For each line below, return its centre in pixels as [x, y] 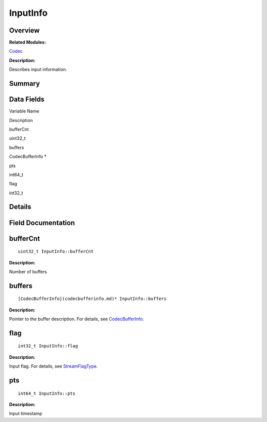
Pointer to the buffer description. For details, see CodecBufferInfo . [77, 319]
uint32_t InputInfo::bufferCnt [56, 252]
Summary [24, 84]
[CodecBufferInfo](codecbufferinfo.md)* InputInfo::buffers [92, 299]
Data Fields [27, 100]
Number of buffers [28, 271]
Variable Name [24, 111]
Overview [24, 30]
